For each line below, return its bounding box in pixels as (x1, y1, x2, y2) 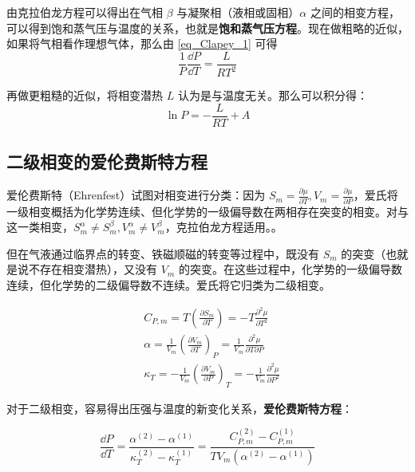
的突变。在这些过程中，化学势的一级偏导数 (178, 261, 402, 277)
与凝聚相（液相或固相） (176, 4, 300, 20)
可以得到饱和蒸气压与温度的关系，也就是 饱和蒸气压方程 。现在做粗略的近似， (6, 19, 409, 36)
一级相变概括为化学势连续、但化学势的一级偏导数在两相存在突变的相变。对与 (6, 203, 409, 219)
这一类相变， (6, 218, 73, 235)
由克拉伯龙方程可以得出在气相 (6, 4, 163, 20)
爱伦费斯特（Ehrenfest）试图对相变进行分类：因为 (6, 187, 266, 203)
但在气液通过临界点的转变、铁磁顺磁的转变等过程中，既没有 (6, 245, 319, 262)
